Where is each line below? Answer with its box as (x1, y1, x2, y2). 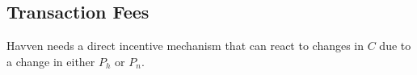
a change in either (6, 52, 95, 69)
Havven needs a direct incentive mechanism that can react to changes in (6, 37, 364, 54)
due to (379, 37, 411, 54)
